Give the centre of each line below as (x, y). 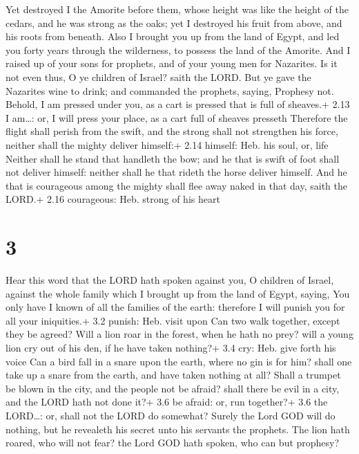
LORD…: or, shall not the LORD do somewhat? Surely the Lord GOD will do (171, 415)
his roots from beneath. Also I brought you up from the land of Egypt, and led (173, 36)
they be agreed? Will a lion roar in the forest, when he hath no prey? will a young (179, 334)
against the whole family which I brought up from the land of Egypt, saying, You (178, 293)
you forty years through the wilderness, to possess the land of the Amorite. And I (178, 49)
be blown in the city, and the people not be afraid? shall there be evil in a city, (173, 388)
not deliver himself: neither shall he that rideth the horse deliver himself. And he (176, 172)
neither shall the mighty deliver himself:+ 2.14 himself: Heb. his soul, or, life (167, 144)
